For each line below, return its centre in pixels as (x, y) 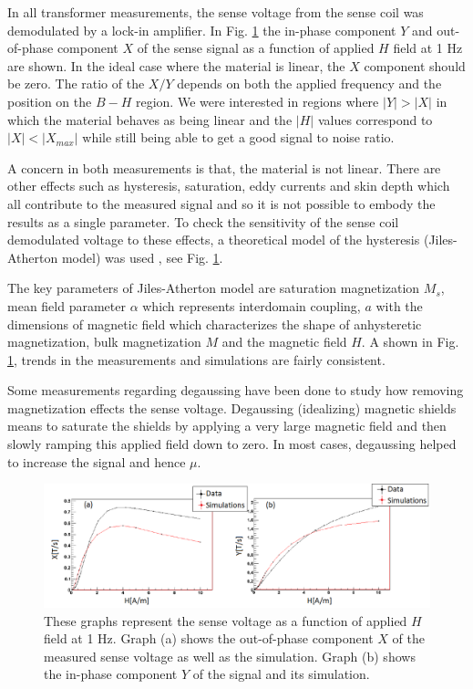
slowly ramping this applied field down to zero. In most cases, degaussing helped (232, 444)
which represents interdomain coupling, (252, 305)
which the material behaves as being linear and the (150, 119)
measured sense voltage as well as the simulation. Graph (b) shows (230, 656)
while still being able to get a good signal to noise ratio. (238, 137)
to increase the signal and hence (97, 461)
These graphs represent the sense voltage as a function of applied (226, 620)
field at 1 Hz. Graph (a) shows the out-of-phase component (209, 638)
